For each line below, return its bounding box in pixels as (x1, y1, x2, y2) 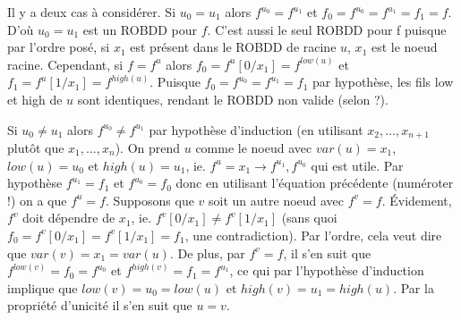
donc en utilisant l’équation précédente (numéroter (175, 173, 454, 192)
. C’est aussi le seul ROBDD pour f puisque (207, 20, 447, 38)
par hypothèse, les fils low (312, 72, 454, 91)
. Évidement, (381, 190, 452, 209)
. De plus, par (169, 243, 245, 262)
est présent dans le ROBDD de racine (130, 38, 337, 56)
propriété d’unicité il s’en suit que (7, 296, 192, 315)
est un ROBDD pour (82, 20, 198, 38)
